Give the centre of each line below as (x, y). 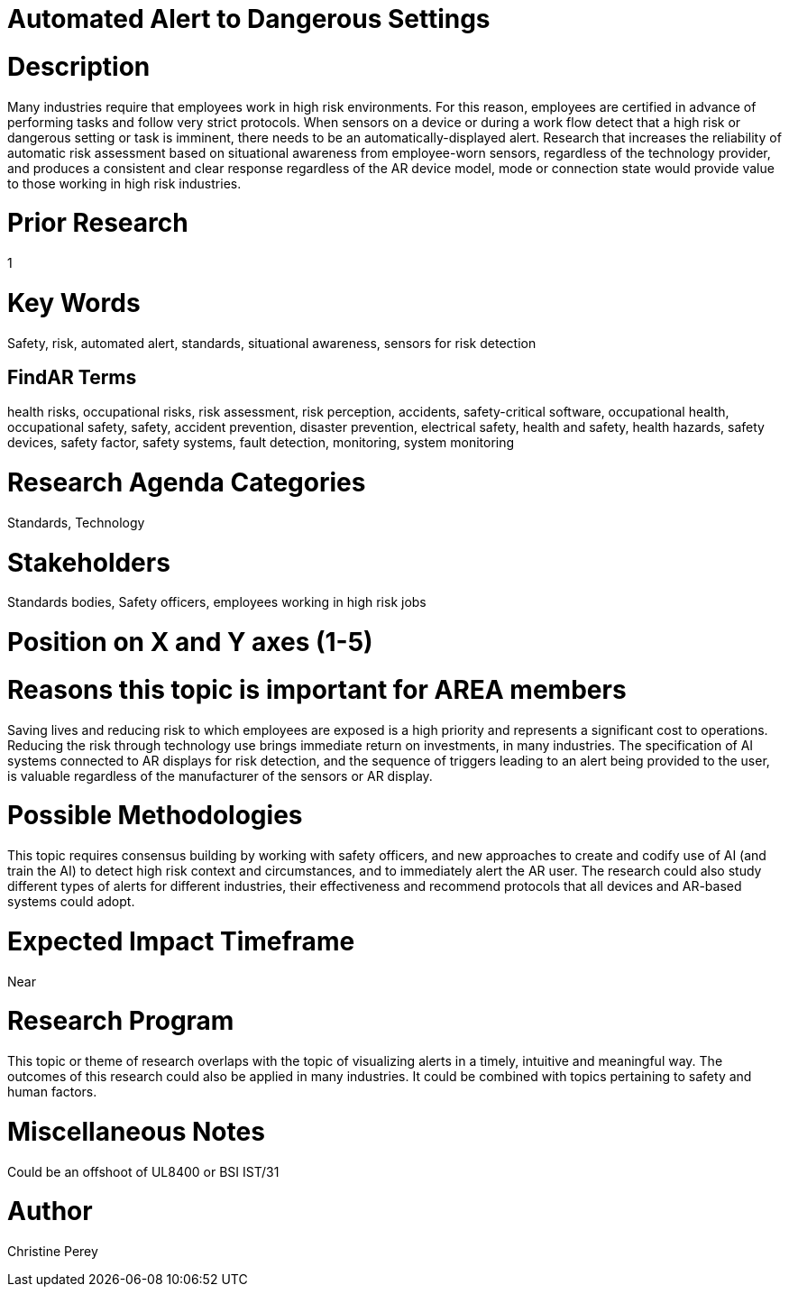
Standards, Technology (76, 522)
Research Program (121, 1021)
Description (79, 66)
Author (50, 1211)
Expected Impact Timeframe (181, 941)
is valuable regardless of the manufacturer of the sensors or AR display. (220, 775)
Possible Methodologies (155, 816)
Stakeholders (89, 562)
